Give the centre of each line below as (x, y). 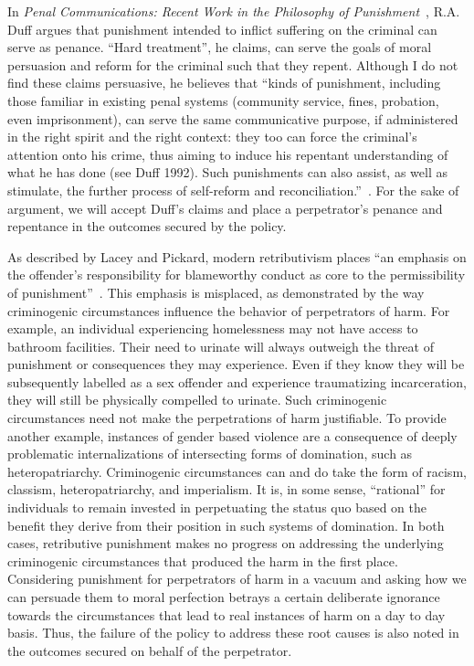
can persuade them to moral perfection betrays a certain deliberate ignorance (224, 597)
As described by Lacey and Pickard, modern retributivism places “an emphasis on (237, 256)
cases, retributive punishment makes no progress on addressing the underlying (226, 543)
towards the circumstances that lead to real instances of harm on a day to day (226, 614)
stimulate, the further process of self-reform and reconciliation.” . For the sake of (233, 190)
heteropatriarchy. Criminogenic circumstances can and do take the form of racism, (237, 471)
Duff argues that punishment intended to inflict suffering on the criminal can (222, 29)
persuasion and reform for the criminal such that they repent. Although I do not (233, 64)
